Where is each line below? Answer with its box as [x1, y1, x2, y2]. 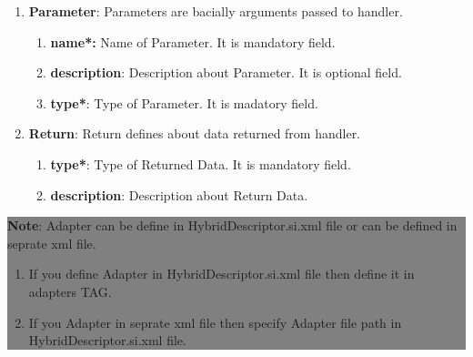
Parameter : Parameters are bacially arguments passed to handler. [28, 2, 403, 20]
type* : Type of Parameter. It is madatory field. [50, 93, 318, 112]
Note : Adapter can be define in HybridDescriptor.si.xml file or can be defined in [7, 216, 458, 235]
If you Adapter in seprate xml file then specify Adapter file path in [28, 312, 402, 331]
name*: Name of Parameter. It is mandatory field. [50, 32, 336, 51]
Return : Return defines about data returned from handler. [28, 124, 361, 143]
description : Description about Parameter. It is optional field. [50, 63, 402, 82]
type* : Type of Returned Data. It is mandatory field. [50, 154, 351, 173]
